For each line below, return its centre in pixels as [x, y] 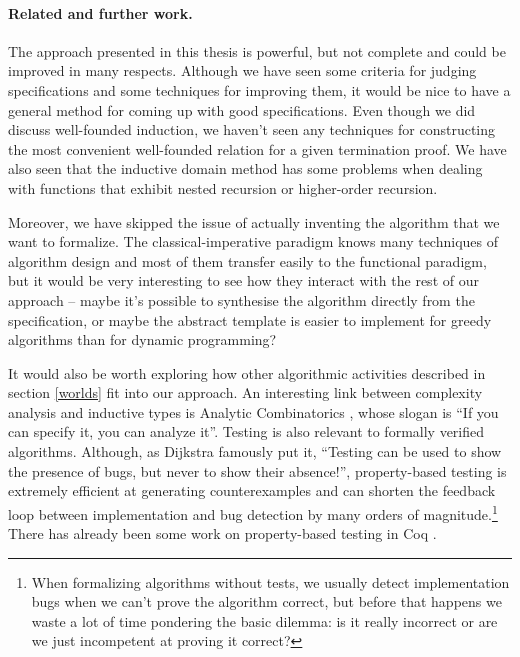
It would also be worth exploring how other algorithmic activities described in [247, 372]
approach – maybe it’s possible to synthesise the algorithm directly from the [241, 299]
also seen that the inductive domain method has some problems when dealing [245, 168]
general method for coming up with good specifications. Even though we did [242, 109]
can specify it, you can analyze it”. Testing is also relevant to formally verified [246, 431]
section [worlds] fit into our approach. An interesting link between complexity [245, 392]
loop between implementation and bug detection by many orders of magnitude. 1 [253, 512]
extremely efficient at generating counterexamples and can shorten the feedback [252, 490]
